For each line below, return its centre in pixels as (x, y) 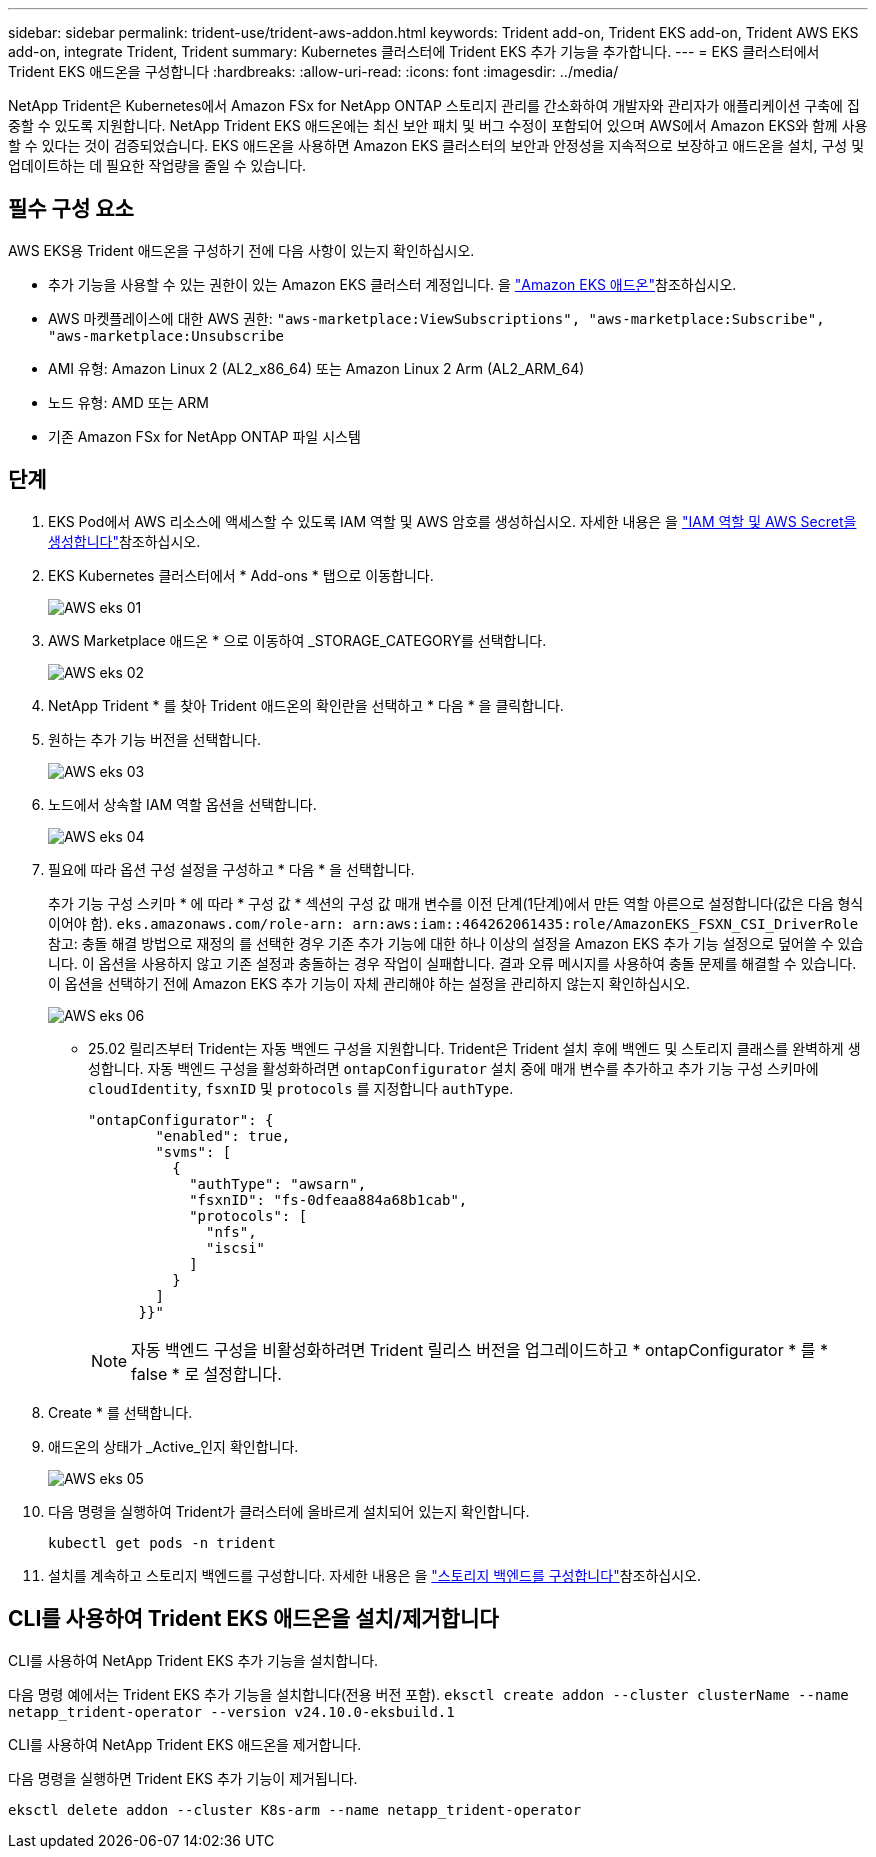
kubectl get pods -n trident (162, 1542)
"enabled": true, (223, 1135)
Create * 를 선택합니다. (120, 1412)
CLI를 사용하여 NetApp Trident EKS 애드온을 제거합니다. (185, 1744)
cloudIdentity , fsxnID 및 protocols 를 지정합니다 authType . (301, 1088)
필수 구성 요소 (71, 209)
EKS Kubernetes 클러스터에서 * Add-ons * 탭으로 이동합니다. (241, 575)
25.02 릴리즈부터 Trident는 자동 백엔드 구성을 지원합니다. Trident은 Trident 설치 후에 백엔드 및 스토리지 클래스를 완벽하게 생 (474, 1048)
